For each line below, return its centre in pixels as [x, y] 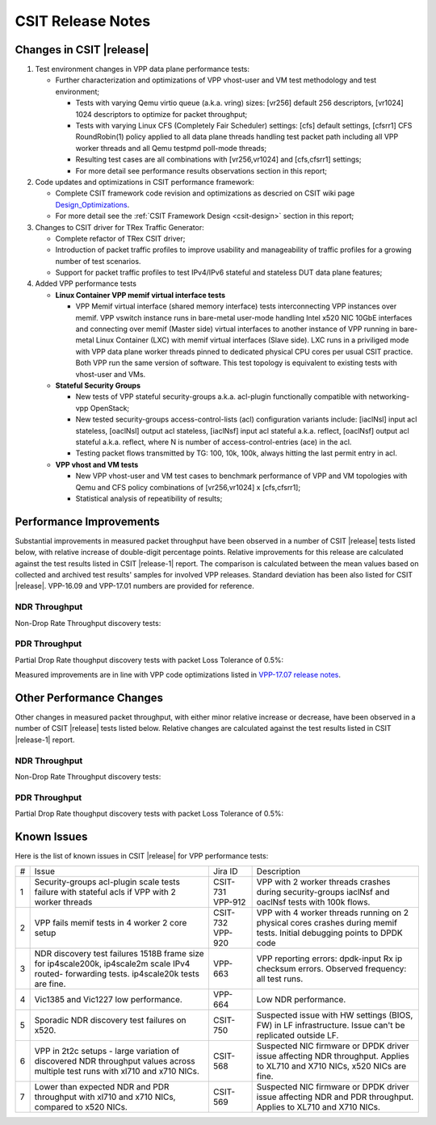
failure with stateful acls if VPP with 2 [105, 892]
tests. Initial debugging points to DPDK [329, 933]
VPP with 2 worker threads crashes [323, 882]
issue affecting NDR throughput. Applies [333, 1056]
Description [278, 871]
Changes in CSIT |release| [82, 50]
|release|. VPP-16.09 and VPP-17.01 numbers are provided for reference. [134, 586]
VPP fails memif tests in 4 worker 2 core [111, 923]
